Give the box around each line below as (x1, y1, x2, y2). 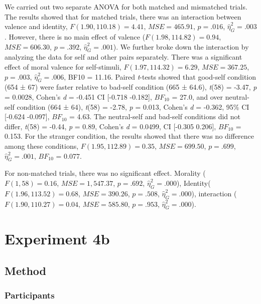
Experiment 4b (5, 228, 110, 249)
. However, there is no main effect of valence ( (5, 31, 146, 42)
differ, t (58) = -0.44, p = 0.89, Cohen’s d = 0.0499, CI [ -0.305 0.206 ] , (5, 121, 216, 131)
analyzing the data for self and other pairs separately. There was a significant (5, 52, 242, 62)
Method (5, 263, 46, 278)
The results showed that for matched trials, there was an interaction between (5, 11, 241, 22)
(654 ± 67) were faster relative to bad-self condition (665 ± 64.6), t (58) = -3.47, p (5, 82, 257, 92)
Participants (5, 289, 55, 301)
